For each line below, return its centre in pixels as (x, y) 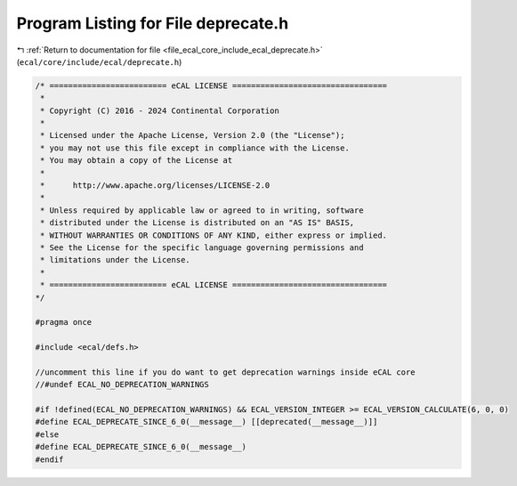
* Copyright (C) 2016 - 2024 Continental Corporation (160, 110)
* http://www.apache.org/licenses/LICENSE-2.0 (155, 186)
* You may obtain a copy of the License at (137, 161)
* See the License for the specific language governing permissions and (202, 248)
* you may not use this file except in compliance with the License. (195, 148)
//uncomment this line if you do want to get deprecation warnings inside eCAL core (225, 372)
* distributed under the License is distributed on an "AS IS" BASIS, (198, 223)
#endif (49, 459)
